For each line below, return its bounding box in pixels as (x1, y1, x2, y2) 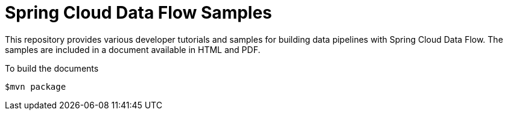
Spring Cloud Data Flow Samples (5, 2, 272, 23)
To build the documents (5, 63, 99, 73)
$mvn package (5, 81, 66, 92)
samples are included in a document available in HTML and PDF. (5, 44, 261, 55)
